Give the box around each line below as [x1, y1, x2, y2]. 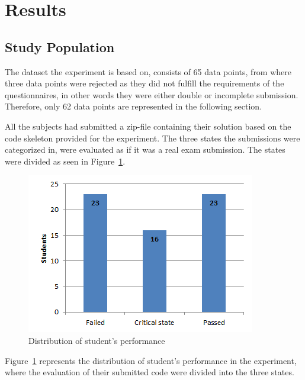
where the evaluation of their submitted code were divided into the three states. [5, 366, 294, 378]
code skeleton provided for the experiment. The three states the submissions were [5, 131, 300, 144]
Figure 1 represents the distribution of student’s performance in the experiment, [5, 354, 297, 366]
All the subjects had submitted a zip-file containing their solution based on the [5, 120, 291, 132]
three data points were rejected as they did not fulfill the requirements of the [5, 77, 284, 89]
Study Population [5, 37, 115, 56]
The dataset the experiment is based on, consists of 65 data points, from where [5, 65, 292, 78]
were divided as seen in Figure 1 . [5, 154, 126, 167]
